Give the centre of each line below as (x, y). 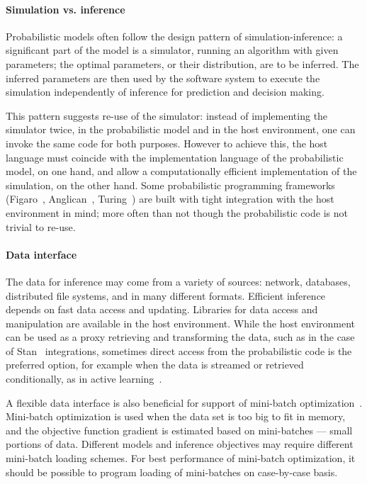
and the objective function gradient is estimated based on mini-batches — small (179, 430)
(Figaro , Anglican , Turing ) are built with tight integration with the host (170, 199)
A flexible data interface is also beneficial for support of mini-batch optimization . (184, 402)
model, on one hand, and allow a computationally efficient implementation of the (181, 171)
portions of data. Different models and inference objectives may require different (180, 444)
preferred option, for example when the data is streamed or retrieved (155, 365)
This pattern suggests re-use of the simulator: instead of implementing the (167, 115)
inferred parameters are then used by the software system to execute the (163, 78)
